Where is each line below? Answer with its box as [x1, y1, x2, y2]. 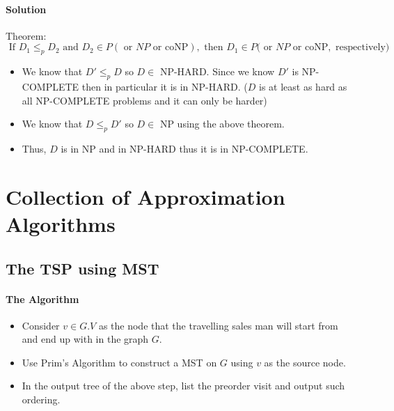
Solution [6, 1, 47, 16]
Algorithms [6, 209, 116, 238]
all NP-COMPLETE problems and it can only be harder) [22, 93, 267, 107]
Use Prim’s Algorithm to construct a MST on [22, 355, 217, 369]
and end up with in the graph [22, 332, 149, 346]
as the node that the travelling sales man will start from [98, 318, 338, 332]
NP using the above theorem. [159, 116, 285, 131]
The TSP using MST [6, 257, 159, 279]
